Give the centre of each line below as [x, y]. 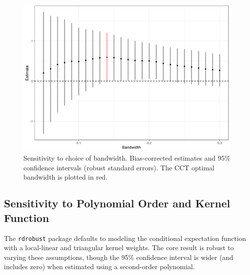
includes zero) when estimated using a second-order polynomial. [99, 266]
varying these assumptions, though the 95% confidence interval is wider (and [119, 257]
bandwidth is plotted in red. [66, 177]
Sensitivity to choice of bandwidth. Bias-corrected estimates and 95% [127, 158]
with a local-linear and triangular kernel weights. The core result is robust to [119, 247]
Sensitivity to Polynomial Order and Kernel [117, 203]
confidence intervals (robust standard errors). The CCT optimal [119, 167]
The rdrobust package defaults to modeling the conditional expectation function [125, 238]
